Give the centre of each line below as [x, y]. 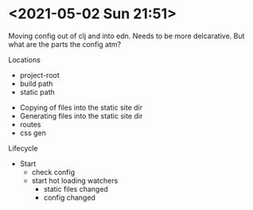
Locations [25, 60]
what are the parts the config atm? [65, 44]
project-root [39, 75]
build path [36, 84]
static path [37, 91]
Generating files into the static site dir [81, 115]
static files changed [76, 189]
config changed [69, 197]
